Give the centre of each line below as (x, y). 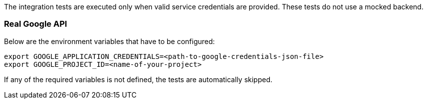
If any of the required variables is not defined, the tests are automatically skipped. (138, 79)
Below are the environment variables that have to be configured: (109, 41)
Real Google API (36, 24)
